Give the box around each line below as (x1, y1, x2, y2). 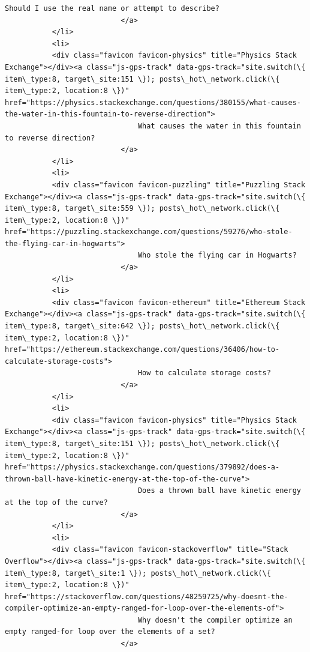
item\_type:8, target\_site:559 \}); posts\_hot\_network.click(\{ (5, 204, 280, 213)
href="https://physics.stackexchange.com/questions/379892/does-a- (5, 463, 280, 472)
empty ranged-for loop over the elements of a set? (5, 627, 215, 636)
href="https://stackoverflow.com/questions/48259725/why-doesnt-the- (5, 592, 288, 601)
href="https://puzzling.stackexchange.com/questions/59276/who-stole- (5, 228, 293, 237)
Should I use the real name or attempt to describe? (5, 4, 219, 13)
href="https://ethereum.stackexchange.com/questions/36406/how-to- (5, 345, 280, 354)
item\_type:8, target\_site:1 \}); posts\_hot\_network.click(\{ (5, 569, 271, 578)
